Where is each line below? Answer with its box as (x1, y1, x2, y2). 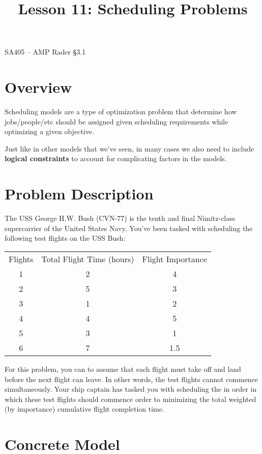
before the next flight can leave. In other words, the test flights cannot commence (5, 373, 258, 384)
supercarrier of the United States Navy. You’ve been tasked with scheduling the (5, 222, 253, 233)
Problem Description (5, 183, 154, 204)
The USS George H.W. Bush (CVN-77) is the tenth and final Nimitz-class (5, 213, 236, 223)
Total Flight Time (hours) (41, 253, 134, 265)
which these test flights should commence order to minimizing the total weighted (5, 393, 256, 404)
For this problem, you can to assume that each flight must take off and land (5, 363, 241, 374)
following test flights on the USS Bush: (5, 233, 126, 243)
